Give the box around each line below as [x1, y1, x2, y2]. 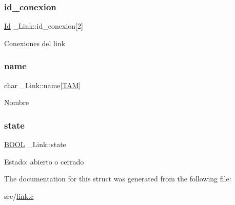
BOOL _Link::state [4, 139, 66, 150]
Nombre [4, 97, 29, 108]
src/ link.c [4, 190, 34, 201]
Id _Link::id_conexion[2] [4, 20, 83, 31]
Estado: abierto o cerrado [4, 156, 84, 167]
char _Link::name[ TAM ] [4, 79, 81, 90]
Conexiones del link [4, 37, 66, 48]
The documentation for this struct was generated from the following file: [4, 173, 231, 184]
